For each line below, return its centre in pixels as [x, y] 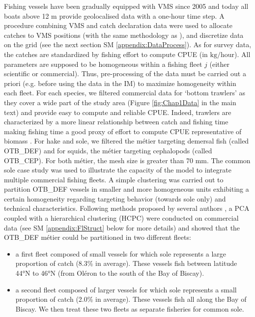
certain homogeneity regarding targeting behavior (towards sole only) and [115, 198]
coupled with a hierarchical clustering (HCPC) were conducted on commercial [121, 218]
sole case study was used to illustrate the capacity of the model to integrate [118, 170]
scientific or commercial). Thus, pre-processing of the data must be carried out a [125, 73]
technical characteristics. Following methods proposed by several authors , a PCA [127, 208]
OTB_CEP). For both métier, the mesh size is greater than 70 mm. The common [127, 160]
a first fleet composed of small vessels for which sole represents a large [121, 253]
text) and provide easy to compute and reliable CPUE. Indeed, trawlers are [118, 112]
